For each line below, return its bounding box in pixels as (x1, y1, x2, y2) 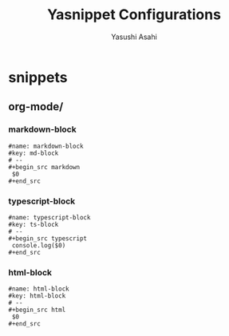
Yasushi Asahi (111, 32, 157, 42)
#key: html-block (8, 292, 66, 300)
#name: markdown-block (8, 142, 84, 150)
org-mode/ (8, 100, 64, 113)
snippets (8, 68, 68, 86)
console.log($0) (11, 241, 66, 249)
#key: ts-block (8, 220, 59, 228)
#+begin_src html (8, 306, 66, 314)
